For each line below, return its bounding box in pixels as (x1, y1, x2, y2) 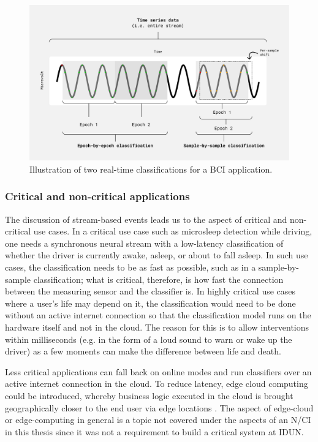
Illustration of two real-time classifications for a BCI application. (29, 162, 273, 175)
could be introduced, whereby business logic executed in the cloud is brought (5, 389, 293, 402)
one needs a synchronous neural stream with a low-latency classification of (5, 236, 284, 249)
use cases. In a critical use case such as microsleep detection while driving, (33, 225, 312, 238)
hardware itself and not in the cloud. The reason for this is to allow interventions (5, 320, 309, 333)
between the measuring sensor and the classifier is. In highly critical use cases (5, 285, 296, 298)
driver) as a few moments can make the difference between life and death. (5, 345, 281, 358)
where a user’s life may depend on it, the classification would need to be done (5, 296, 296, 309)
